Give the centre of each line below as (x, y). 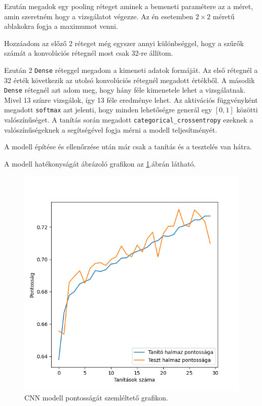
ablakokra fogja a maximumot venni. (61, 26)
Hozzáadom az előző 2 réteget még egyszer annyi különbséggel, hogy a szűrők (124, 43)
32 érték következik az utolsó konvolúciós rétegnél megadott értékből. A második (129, 80)
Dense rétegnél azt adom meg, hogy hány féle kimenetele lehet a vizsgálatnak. (125, 90)
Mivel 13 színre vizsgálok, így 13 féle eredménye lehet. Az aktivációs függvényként (131, 99)
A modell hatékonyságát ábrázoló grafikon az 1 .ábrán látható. (100, 163)
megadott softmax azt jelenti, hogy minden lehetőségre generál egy (108, 110)
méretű (224, 16)
